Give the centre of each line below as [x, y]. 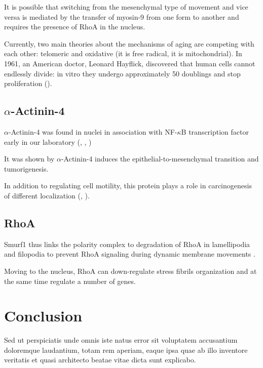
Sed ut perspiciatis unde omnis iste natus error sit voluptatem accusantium [121, 340]
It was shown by [29, 159]
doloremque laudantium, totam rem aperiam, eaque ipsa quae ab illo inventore [126, 350]
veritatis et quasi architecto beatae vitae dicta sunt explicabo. [100, 360]
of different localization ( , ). [47, 195]
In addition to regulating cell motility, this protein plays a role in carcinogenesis [128, 186]
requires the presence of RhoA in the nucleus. [75, 27]
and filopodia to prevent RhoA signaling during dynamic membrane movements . [130, 254]
